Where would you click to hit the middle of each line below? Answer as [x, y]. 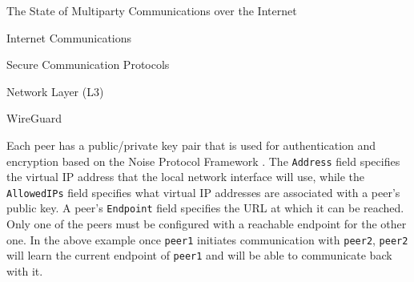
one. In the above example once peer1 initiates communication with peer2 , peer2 [207, 239]
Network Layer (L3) [55, 91]
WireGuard [34, 118]
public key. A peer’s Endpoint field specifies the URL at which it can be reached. [205, 208]
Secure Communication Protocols [88, 64]
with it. [25, 271]
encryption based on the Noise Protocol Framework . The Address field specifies [203, 161]
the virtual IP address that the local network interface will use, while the [186, 177]
